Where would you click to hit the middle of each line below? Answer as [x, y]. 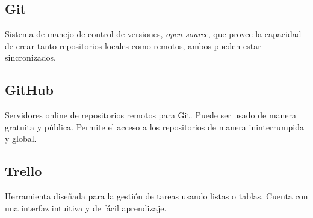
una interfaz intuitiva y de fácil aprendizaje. [86, 207]
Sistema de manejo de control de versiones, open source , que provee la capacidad [153, 34]
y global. [21, 138]
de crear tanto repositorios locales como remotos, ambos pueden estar [133, 45]
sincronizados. [30, 57]
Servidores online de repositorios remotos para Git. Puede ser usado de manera [151, 115]
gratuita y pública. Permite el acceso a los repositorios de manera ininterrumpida [154, 126]
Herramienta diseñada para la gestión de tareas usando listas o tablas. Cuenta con [156, 196]
